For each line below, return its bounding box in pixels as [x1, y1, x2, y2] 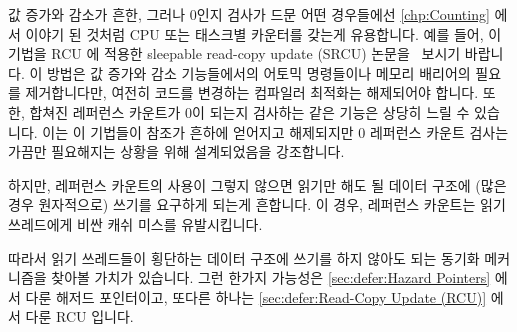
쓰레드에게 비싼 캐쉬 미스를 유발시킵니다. [8, 213, 263, 234]
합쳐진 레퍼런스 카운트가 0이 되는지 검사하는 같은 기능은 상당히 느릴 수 [29, 101, 470, 122]
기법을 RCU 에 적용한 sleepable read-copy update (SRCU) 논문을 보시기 [8, 43, 461, 64]
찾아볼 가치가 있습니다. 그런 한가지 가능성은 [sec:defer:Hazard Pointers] [51, 267, 491, 288]
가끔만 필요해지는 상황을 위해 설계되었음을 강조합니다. [8, 141, 345, 162]
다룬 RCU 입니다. [25, 306, 134, 327]
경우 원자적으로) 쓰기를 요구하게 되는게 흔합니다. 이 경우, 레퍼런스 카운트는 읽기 [8, 194, 506, 215]
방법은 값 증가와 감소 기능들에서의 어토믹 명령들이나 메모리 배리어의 [46, 62, 471, 83]
